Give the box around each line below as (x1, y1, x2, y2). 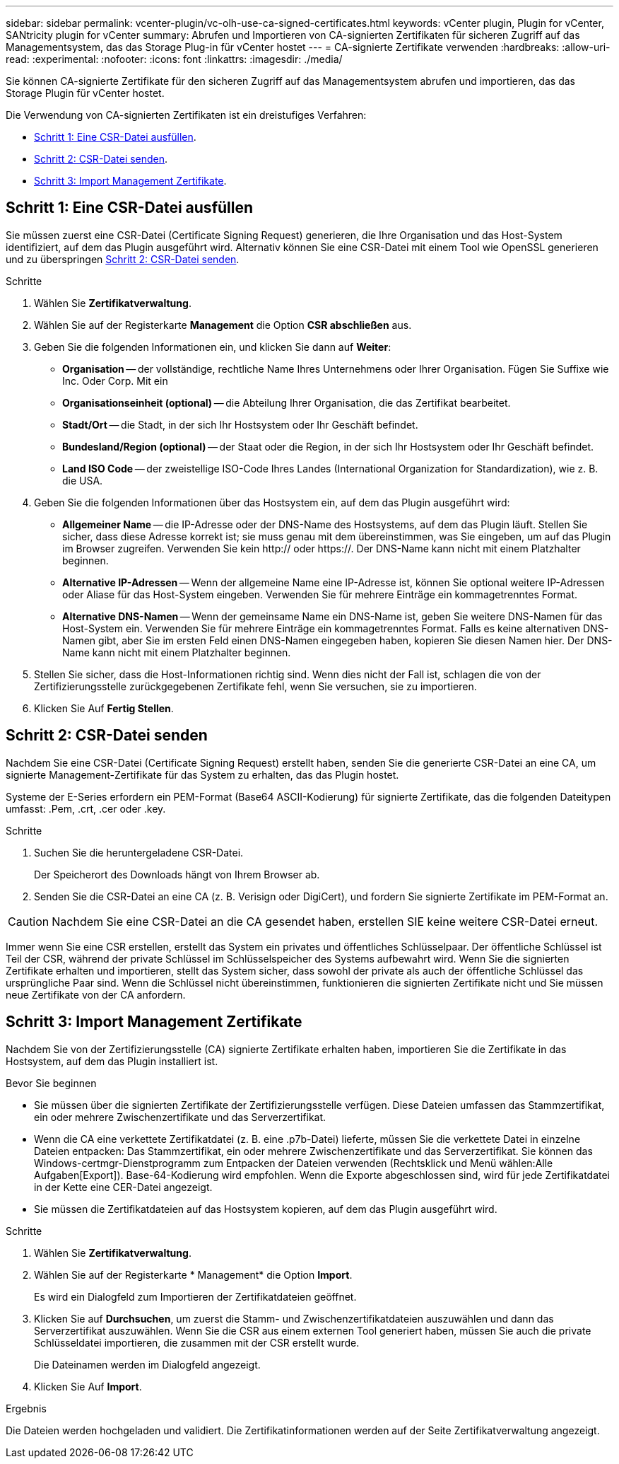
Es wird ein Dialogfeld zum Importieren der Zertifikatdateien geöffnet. (34, 1290, 357, 1303)
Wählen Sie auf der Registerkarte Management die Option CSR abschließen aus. (34, 318, 412, 331)
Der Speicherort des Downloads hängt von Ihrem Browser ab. (34, 868, 320, 881)
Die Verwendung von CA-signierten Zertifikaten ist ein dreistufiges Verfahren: (6, 109, 367, 121)
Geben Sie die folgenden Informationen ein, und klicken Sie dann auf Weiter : (34, 340, 391, 353)
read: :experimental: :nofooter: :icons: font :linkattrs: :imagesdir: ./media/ (6, 53, 343, 65)
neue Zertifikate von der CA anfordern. (6, 988, 186, 1001)
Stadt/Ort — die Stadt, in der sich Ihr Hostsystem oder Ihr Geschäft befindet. (62, 418, 418, 431)
